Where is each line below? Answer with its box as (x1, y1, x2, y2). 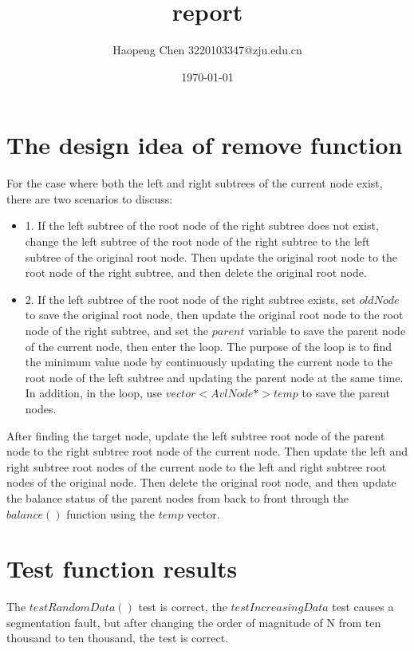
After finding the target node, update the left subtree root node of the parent (6, 427, 385, 444)
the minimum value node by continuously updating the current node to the (25, 353, 393, 370)
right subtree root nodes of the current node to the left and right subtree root (6, 458, 387, 475)
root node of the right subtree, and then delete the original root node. (25, 264, 367, 281)
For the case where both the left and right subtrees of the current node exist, (6, 175, 383, 191)
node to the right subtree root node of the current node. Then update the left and (6, 443, 408, 460)
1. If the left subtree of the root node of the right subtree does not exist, (25, 217, 379, 234)
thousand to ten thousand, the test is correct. (6, 629, 229, 646)
